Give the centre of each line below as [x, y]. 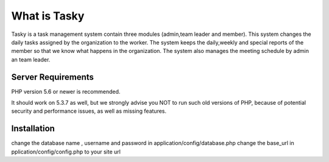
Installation [33, 129]
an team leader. [31, 59]
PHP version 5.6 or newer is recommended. [66, 91]
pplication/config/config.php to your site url [66, 152]
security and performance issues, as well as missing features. [89, 111]
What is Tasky [48, 16]
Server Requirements [53, 77]
